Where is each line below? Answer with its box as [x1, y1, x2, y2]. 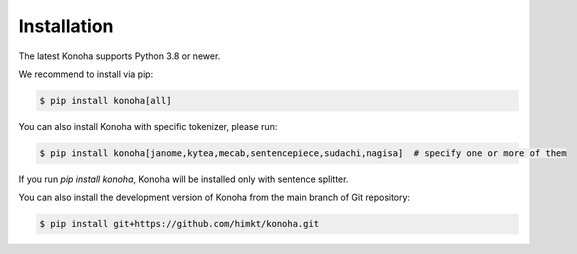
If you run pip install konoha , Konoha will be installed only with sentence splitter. [18, 173, 349, 185]
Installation [18, 15, 114, 37]
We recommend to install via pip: [18, 68, 154, 80]
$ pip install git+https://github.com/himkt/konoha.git [39, 218, 320, 230]
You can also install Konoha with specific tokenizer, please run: [18, 120, 278, 132]
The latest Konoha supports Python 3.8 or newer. [18, 50, 221, 62]
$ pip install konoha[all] [39, 95, 172, 106]
